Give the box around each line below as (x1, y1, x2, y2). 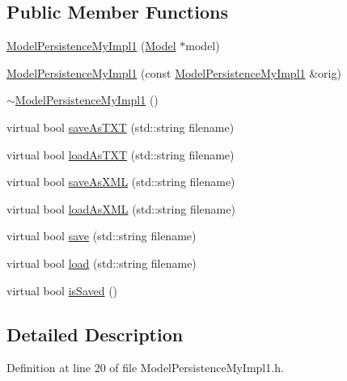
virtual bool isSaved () (6, 282, 118, 298)
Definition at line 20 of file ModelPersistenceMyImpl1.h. (6, 359, 284, 376)
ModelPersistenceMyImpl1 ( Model (6, 37, 176, 54)
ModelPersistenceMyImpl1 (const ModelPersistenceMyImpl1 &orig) (6, 64, 341, 81)
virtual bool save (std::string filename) (6, 227, 197, 244)
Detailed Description (6, 321, 184, 346)
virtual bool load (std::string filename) (6, 254, 197, 271)
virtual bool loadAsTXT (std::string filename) (6, 146, 235, 163)
